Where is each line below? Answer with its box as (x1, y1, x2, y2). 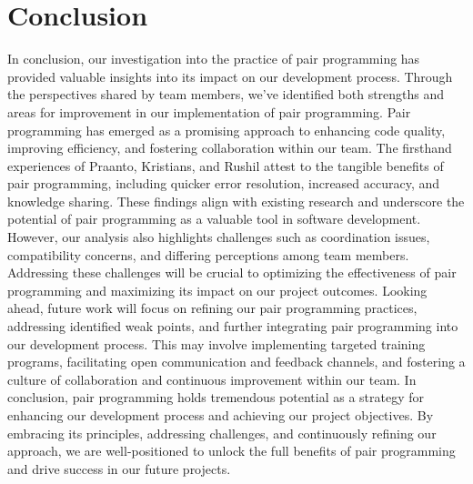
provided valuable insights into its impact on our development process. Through (7, 66, 453, 86)
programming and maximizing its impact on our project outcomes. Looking (7, 280, 428, 299)
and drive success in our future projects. (7, 459, 231, 478)
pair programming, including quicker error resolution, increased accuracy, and (7, 174, 440, 193)
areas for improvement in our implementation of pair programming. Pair (7, 102, 411, 121)
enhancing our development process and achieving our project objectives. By (7, 406, 434, 424)
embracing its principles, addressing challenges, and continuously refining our (7, 423, 437, 442)
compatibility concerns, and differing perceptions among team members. (7, 245, 409, 264)
